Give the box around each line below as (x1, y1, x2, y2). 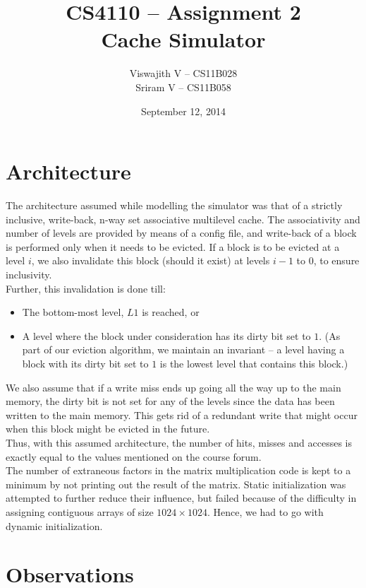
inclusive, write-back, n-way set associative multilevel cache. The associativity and (6, 211, 360, 226)
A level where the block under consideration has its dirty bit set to (22, 328, 311, 343)
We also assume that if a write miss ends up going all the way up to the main (6, 380, 341, 394)
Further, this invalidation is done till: (6, 281, 166, 295)
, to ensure (313, 253, 360, 268)
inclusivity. (6, 267, 52, 281)
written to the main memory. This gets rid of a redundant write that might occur (6, 407, 358, 422)
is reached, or (142, 305, 200, 319)
